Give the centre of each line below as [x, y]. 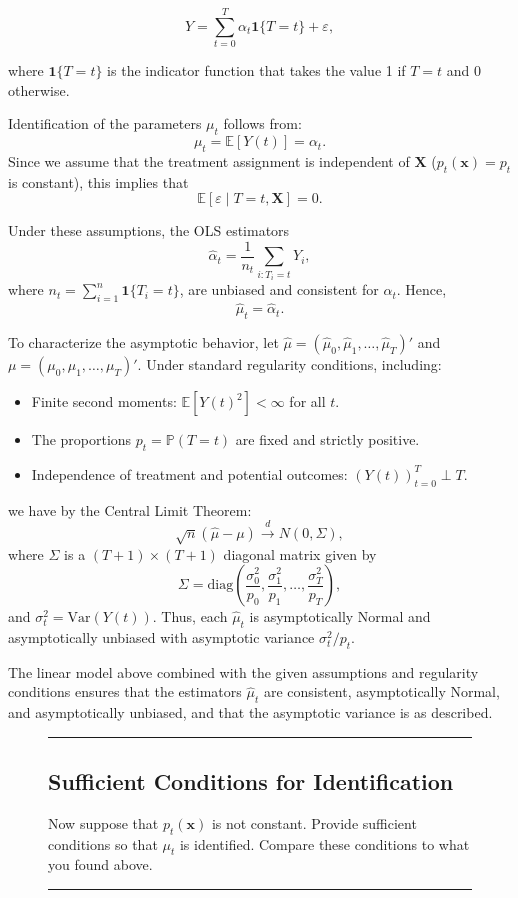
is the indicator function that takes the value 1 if [256, 70]
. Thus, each [190, 616]
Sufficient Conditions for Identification [251, 781]
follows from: [262, 123]
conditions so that [103, 843]
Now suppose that [103, 822]
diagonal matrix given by [300, 553]
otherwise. [39, 89]
